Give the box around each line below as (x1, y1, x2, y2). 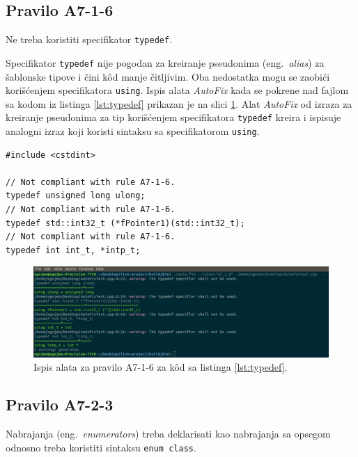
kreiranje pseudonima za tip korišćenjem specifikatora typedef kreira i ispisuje (6, 110, 341, 125)
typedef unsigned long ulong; (6, 191, 146, 201)
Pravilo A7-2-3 (6, 394, 114, 415)
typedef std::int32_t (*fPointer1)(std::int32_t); (6, 218, 245, 228)
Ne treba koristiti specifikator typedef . (6, 32, 173, 47)
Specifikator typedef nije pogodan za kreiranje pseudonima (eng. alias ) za (6, 55, 325, 70)
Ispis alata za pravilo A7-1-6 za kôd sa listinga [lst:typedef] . (33, 360, 288, 374)
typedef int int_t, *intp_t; (6, 245, 141, 255)
